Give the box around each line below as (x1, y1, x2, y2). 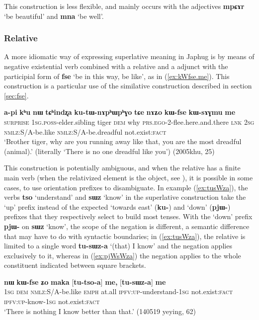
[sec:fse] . (4, 90, 29, 100)
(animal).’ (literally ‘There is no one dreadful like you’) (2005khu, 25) (4, 146, 215, 156)
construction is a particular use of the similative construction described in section (4, 80, 252, 91)
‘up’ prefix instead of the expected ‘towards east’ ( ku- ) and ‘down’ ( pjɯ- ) (4, 201, 231, 212)
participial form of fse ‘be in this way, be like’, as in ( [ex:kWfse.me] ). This (4, 71, 230, 81)
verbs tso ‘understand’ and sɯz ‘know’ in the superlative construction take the (4, 192, 246, 202)
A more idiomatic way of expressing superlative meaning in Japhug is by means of (4, 51, 255, 62)
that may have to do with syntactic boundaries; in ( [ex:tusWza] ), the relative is (4, 231, 246, 241)
